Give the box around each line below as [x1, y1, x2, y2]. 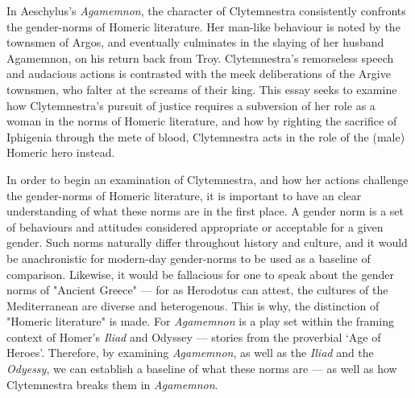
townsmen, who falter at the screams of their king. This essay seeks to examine [6, 80, 397, 97]
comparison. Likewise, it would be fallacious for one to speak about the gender [6, 265, 394, 282]
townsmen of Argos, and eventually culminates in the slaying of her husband [6, 34, 384, 51]
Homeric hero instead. [6, 144, 115, 161]
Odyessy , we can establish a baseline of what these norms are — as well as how [6, 360, 397, 377]
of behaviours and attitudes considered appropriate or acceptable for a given [6, 218, 384, 235]
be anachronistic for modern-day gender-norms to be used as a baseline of [6, 249, 371, 266]
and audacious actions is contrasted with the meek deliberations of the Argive [6, 65, 391, 82]
